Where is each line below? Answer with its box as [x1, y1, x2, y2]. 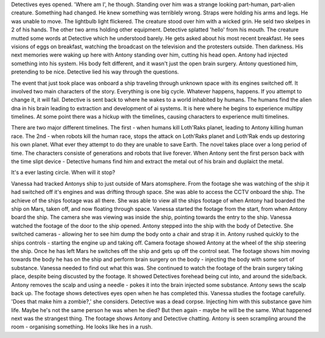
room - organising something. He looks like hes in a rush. [11, 323, 153, 331]
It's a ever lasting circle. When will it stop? [11, 169, 116, 176]
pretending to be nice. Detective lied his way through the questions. [11, 68, 179, 75]
